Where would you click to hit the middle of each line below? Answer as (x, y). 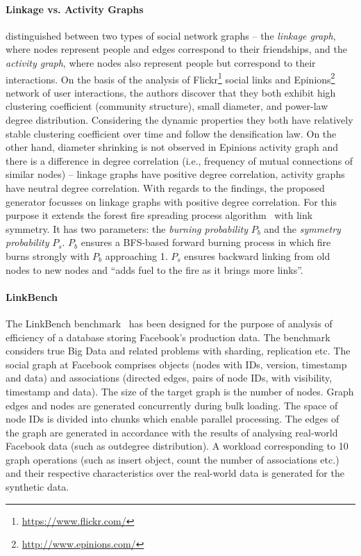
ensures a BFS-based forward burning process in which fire (206, 242)
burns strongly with (48, 255)
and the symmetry (302, 228)
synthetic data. (37, 487)
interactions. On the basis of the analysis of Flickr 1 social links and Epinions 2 (170, 78)
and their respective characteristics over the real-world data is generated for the (175, 473)
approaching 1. (136, 255)
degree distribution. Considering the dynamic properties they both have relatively (179, 120)
